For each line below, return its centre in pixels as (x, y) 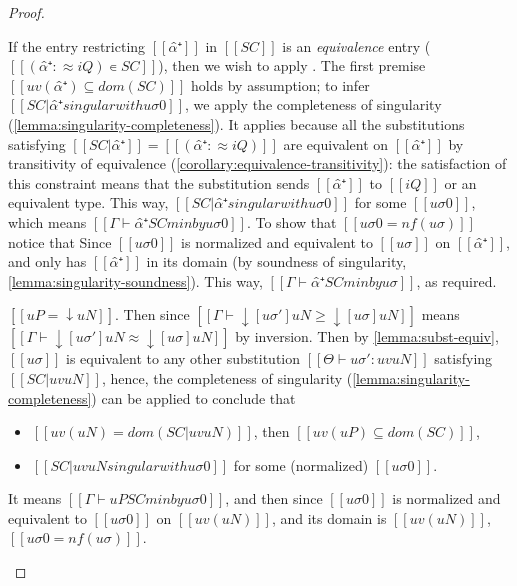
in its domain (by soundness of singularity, (276, 261)
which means (47, 221)
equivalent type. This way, (88, 202)
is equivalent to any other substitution (182, 358)
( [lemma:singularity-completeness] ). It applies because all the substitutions (236, 123)
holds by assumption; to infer (280, 84)
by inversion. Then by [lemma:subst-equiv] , (367, 336)
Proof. (26, 12)
